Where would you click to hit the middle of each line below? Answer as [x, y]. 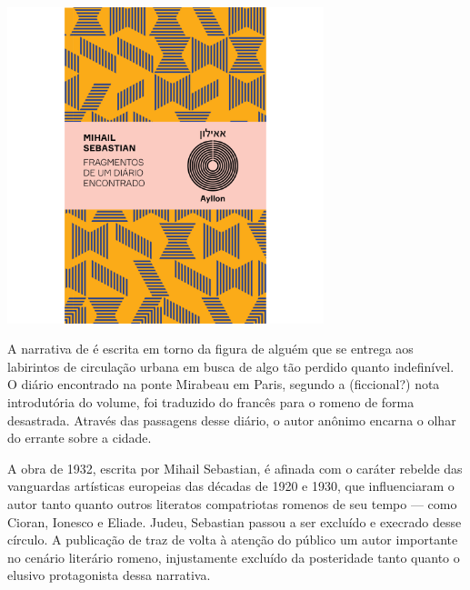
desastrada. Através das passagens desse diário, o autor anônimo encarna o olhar [232, 420]
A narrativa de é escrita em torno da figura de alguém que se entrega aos [210, 349]
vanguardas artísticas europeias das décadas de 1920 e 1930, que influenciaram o [231, 486]
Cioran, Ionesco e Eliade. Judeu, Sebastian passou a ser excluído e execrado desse [235, 521]
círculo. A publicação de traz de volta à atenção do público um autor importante [233, 540]
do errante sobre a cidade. [80, 438]
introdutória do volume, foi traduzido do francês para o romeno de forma [211, 402]
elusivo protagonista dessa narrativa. [109, 575]
